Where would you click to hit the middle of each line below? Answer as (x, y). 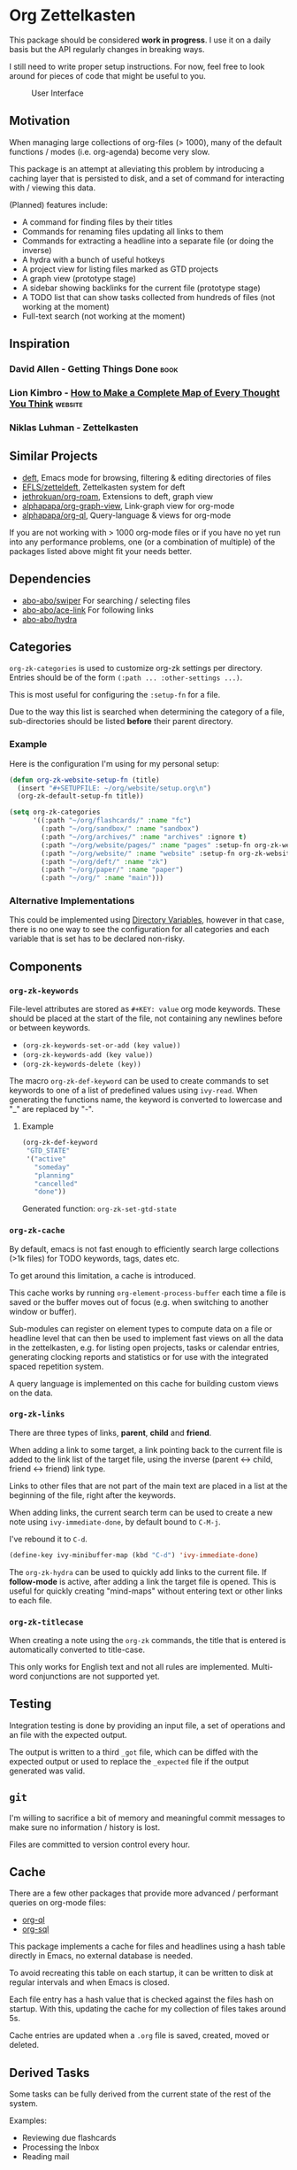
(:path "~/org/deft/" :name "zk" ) (104, 861)
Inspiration (40, 344)
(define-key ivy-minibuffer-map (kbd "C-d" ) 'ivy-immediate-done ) (134, 1555)
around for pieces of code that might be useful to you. (107, 75)
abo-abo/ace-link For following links (88, 610)
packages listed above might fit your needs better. (101, 551)
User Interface (57, 93)
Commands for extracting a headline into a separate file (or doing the (148, 241)
